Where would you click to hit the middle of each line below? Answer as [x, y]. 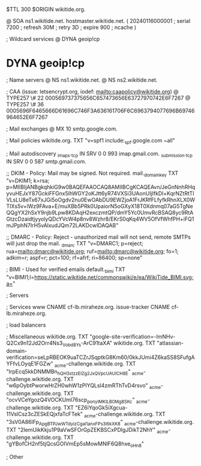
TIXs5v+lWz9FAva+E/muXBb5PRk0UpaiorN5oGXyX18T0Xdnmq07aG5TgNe [100, 206]
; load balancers [26, 325]
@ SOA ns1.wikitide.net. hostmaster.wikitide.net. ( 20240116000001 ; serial [98, 21]
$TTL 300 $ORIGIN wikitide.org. [46, 9]
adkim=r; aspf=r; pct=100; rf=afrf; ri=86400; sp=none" [74, 258]
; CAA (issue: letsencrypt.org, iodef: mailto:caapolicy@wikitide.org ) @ [92, 91]
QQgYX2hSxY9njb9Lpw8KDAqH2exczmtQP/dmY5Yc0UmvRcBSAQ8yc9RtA [100, 213]
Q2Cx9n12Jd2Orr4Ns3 [34, 343]
